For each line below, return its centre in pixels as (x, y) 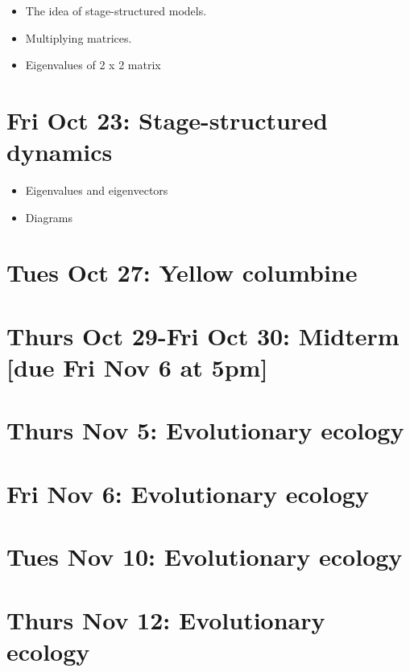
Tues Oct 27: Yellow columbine (182, 272)
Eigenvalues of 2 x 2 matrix (93, 65)
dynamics (60, 152)
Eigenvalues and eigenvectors (97, 190)
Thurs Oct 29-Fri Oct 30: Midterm (203, 335)
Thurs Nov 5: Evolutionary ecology (205, 430)
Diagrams (49, 217)
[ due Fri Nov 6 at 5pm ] (137, 367)
